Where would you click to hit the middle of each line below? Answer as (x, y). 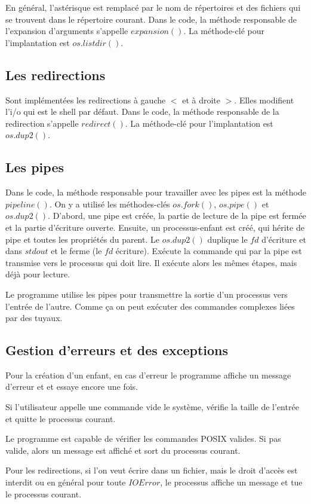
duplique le (227, 239)
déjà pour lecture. (38, 274)
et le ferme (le (76, 251)
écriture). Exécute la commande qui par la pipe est (209, 251)
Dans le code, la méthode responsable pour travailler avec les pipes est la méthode (156, 192)
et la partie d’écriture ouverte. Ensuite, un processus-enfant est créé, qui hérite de (155, 227)
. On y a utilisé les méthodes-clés (110, 204)
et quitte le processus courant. (61, 418)
